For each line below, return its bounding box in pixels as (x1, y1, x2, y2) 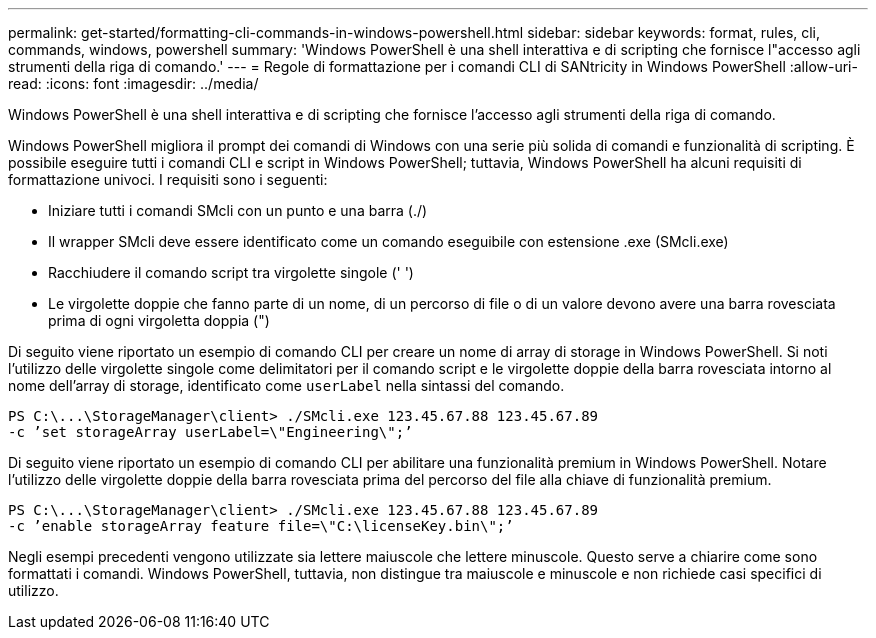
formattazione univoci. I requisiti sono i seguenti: (8, 171, 328, 188)
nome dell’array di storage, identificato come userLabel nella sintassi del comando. (8, 377, 565, 394)
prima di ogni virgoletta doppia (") (48, 312, 270, 329)
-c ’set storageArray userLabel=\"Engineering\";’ (8, 424, 413, 440)
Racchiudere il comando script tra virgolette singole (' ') (48, 264, 414, 281)
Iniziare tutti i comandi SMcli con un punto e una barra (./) (48, 202, 428, 219)
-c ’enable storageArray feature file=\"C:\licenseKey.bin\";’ (8, 518, 514, 534)
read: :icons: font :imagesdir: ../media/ (8, 75, 259, 92)
